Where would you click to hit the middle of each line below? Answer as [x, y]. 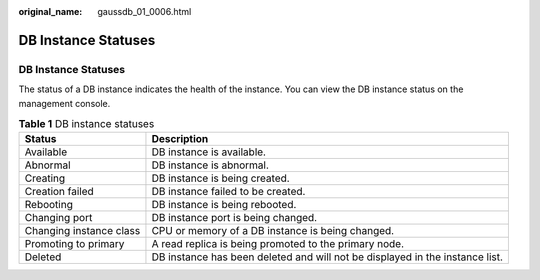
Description [180, 139]
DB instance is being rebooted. [224, 205]
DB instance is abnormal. [210, 165]
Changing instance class [82, 231]
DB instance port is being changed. [234, 218]
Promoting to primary [74, 244]
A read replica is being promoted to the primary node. [278, 244]
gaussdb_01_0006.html [144, 11]
